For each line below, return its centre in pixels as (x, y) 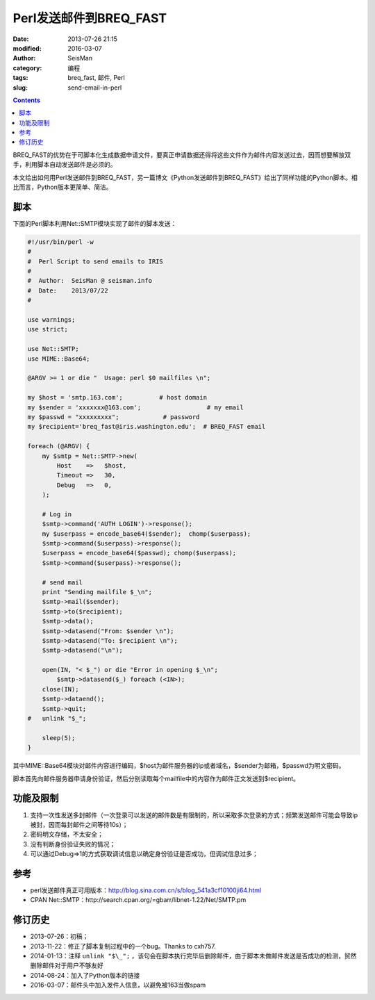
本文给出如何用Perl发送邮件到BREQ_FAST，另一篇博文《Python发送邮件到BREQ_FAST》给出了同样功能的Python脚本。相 (185, 177)
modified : (27, 48)
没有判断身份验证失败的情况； (73, 844)
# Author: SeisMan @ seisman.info (90, 281)
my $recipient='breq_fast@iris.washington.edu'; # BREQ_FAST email (147, 427)
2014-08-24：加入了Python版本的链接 (85, 975)
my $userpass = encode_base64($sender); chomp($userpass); (147, 534)
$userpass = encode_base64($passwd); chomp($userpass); (139, 553)
